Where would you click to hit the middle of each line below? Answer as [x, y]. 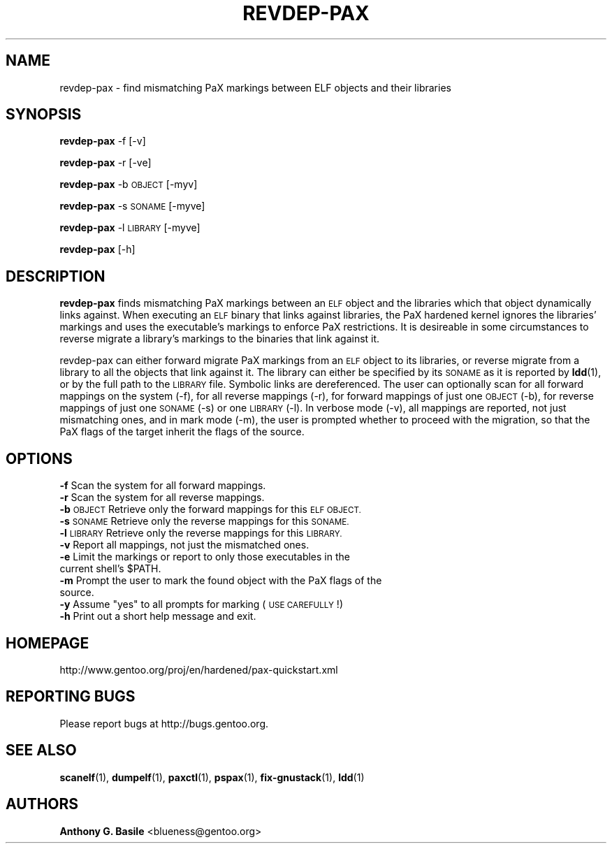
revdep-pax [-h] [97, 249]
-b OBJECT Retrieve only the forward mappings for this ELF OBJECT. [210, 509]
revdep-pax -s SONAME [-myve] [132, 206]
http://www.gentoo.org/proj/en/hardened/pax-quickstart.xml [199, 669]
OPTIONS [39, 458]
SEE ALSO [41, 750]
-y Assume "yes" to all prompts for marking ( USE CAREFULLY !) [201, 604]
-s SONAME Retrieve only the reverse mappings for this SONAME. [204, 521]
